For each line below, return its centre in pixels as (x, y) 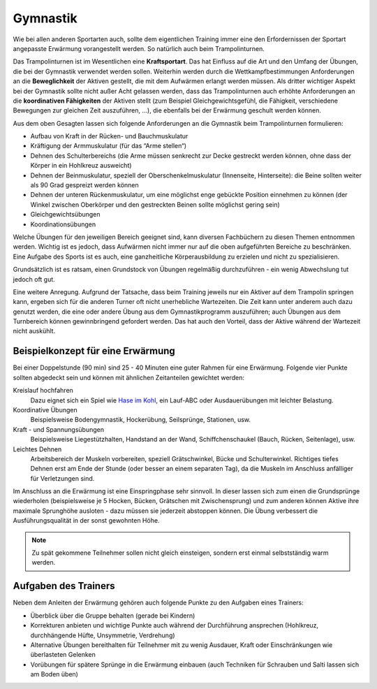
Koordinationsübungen (63, 224)
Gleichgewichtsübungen (65, 215)
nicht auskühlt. (34, 331)
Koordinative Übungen (45, 409)
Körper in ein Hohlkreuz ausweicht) (81, 166)
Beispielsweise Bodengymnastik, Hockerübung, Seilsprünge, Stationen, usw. (141, 420)
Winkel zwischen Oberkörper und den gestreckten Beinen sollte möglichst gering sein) (155, 204)
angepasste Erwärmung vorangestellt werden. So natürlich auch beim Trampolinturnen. (139, 48)
